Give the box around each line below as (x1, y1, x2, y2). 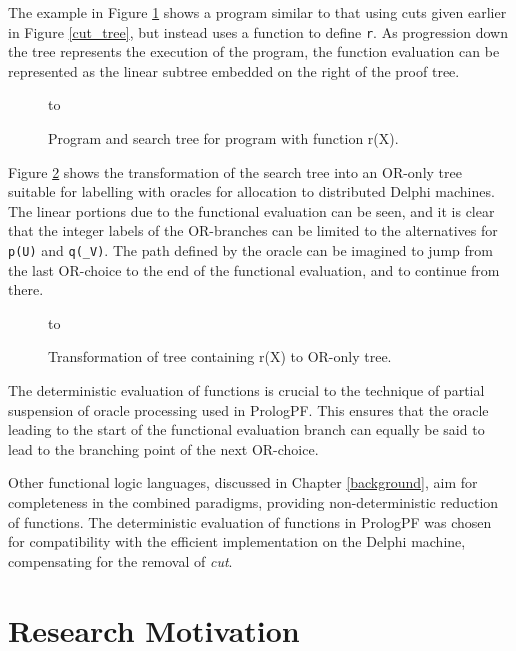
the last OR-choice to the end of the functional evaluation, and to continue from (8, 259, 500, 280)
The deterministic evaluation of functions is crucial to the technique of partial (8, 380, 485, 401)
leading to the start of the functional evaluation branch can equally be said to (8, 419, 485, 440)
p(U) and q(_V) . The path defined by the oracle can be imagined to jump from (8, 240, 493, 260)
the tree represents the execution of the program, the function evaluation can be (8, 41, 500, 62)
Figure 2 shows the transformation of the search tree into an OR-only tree (8, 161, 462, 182)
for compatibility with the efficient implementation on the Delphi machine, (8, 531, 466, 552)
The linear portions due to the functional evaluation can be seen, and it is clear (8, 200, 495, 221)
